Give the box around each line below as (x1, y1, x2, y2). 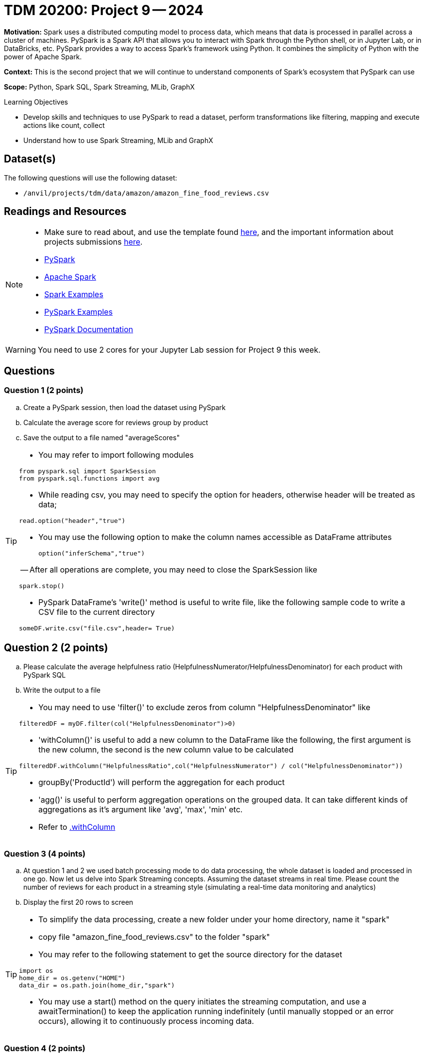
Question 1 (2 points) (4, 385, 84, 395)
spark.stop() (19, 582, 65, 590)
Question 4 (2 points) (4, 1043, 85, 1053)
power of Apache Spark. (4, 52, 82, 61)
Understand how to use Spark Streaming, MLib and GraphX (23, 136, 213, 144)
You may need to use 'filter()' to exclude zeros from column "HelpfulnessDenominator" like (38, 702, 371, 712)
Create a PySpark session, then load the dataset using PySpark (23, 403, 226, 412)
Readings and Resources (4, 205, 127, 218)
